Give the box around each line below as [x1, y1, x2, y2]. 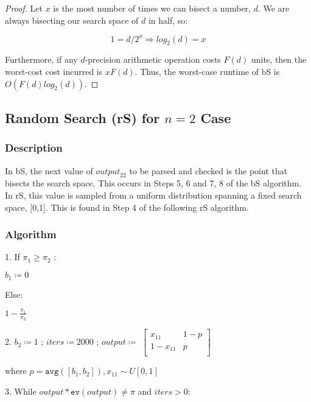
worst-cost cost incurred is [5, 65, 103, 78]
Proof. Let [5, 2, 43, 14]
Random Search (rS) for [5, 108, 160, 127]
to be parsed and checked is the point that [129, 164, 288, 177]
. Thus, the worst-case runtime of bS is [135, 65, 280, 78]
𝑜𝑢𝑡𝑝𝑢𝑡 [96, 167, 121, 176]
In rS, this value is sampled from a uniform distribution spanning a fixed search [5, 189, 302, 202]
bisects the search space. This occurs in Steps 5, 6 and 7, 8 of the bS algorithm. [5, 177, 302, 189]
